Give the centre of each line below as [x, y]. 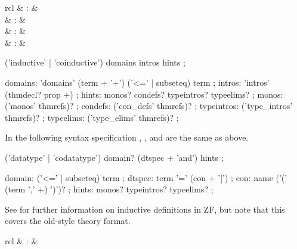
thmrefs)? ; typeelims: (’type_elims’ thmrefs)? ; [92, 117]
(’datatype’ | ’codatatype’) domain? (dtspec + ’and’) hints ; [114, 157]
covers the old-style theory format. [68, 221]
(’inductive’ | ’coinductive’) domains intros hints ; [95, 62]
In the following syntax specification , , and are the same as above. [127, 137]
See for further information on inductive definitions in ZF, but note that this [145, 209]
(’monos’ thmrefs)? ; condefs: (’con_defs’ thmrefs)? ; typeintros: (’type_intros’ [149, 106]
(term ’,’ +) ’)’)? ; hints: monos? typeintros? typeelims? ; [109, 189]
